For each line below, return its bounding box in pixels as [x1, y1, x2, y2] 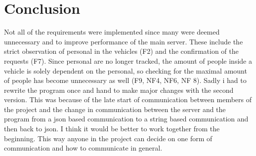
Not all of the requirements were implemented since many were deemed [4, 27, 220, 37]
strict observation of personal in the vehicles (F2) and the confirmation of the [4, 46, 239, 56]
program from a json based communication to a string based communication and [4, 114, 249, 124]
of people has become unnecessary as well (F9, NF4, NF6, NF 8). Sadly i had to [4, 75, 247, 85]
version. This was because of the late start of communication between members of [4, 94, 252, 105]
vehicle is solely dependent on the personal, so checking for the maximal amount [4, 65, 247, 76]
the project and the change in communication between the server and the [4, 104, 226, 114]
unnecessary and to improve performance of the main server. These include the [4, 36, 243, 46]
